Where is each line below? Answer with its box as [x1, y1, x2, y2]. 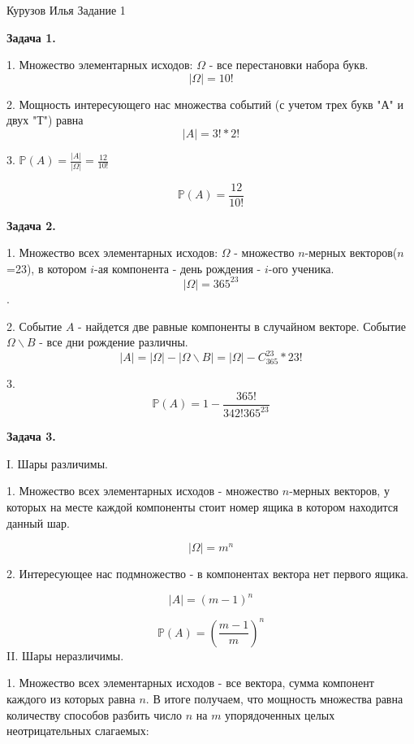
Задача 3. [6, 428, 56, 445]
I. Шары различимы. [6, 455, 108, 472]
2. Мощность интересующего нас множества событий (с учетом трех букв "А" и [6, 95, 403, 112]
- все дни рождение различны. [39, 333, 188, 350]
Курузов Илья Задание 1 [6, 2, 126, 18]
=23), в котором [6, 259, 87, 276]
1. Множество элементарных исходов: [6, 56, 193, 73]
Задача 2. [6, 216, 56, 233]
